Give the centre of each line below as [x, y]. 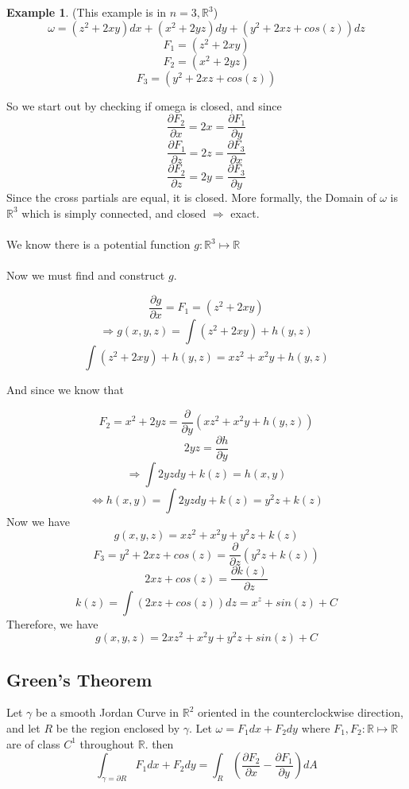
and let [23, 727]
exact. [245, 213]
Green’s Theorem [79, 679]
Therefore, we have [52, 623]
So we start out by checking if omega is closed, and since [144, 105]
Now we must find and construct [86, 275]
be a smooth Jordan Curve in [108, 712]
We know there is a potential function [98, 244]
